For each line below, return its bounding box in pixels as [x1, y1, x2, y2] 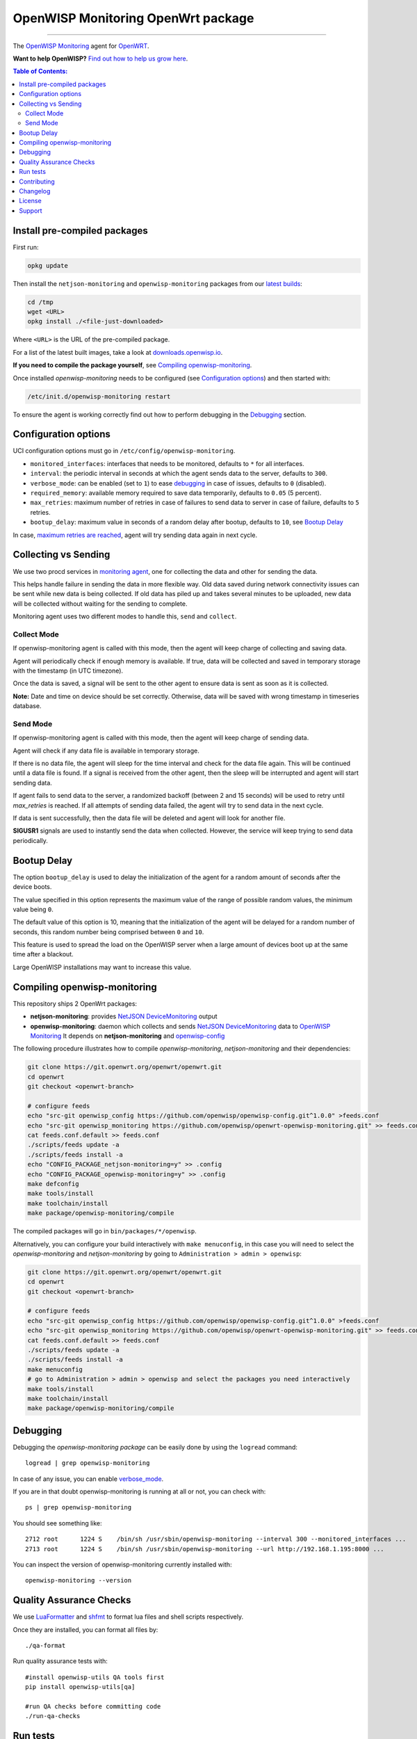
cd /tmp [27, 298, 54, 306]
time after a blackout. [13, 950, 74, 959]
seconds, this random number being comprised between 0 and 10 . [13, 927, 204, 936]
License [19, 197, 42, 205]
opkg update [27, 262, 69, 269]
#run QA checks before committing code [25, 1703, 161, 1710]
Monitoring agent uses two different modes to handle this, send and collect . [13, 612, 237, 620]
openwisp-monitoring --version [25, 1576, 132, 1585]
